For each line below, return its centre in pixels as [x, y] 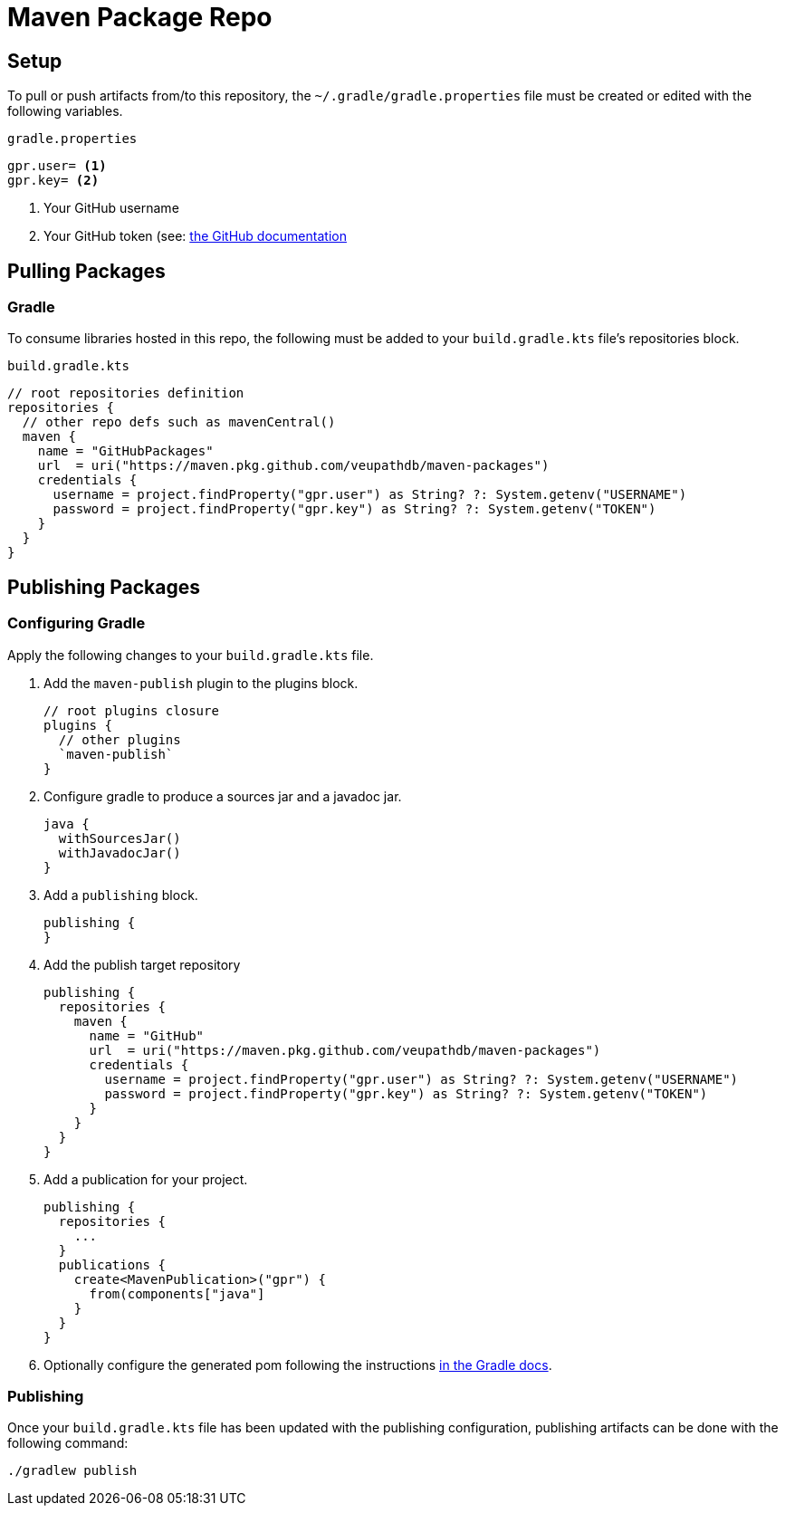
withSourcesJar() [120, 838]
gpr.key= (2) [53, 181]
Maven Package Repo [140, 17]
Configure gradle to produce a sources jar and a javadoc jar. [223, 796]
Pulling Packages [86, 271]
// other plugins [120, 739]
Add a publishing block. [121, 895]
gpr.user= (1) [57, 166]
